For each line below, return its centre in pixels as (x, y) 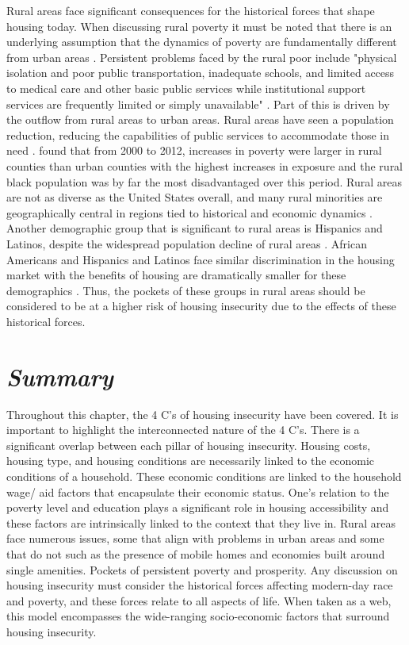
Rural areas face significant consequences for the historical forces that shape (191, 10)
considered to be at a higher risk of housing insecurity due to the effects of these (201, 306)
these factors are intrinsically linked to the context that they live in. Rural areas (201, 522)
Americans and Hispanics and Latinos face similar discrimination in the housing (201, 259)
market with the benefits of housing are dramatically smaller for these (176, 275)
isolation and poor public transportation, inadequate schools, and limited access (201, 73)
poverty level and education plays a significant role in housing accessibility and (198, 507)
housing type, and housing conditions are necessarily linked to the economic (191, 461)
